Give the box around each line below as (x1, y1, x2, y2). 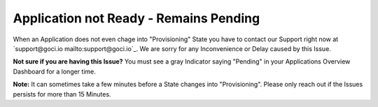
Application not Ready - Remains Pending (13, 10, 260, 26)
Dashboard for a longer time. (13, 67, 96, 76)
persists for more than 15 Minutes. (13, 90, 111, 98)
